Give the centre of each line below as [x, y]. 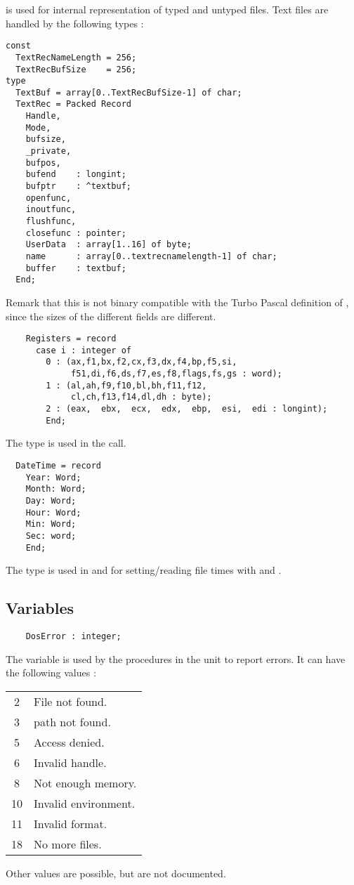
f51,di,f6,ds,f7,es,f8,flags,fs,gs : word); [177, 374]
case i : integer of [83, 350]
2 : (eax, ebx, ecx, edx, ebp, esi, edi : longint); [187, 409]
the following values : [51, 673]
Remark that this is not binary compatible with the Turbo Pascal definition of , [177, 302]
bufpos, [43, 163]
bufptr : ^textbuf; [78, 186]
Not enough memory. [85, 782]
